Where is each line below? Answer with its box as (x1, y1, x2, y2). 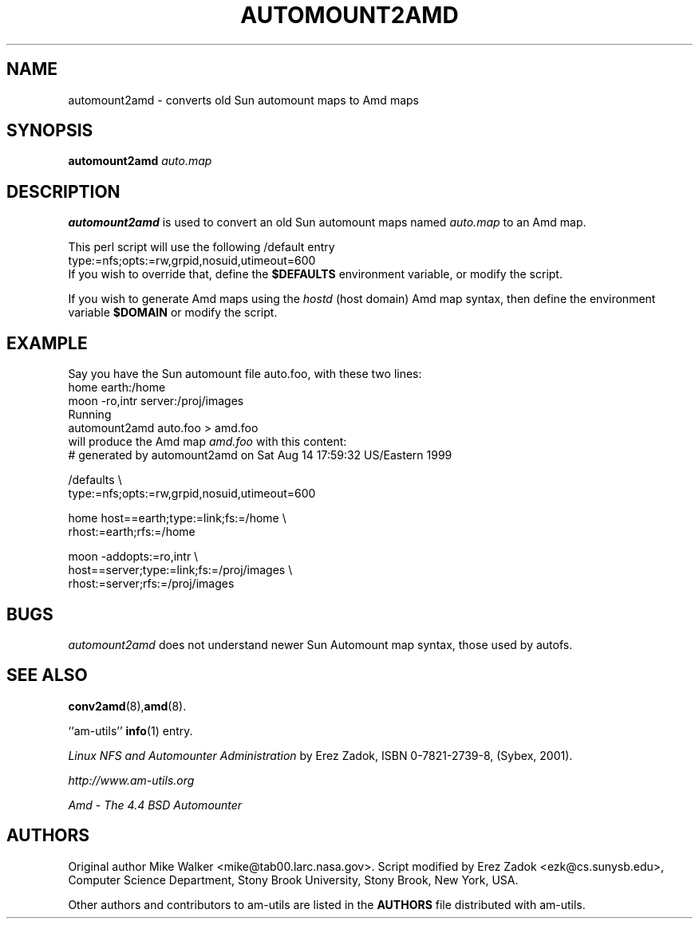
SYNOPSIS (6, 120, 93, 141)
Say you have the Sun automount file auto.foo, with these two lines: (68, 367, 422, 381)
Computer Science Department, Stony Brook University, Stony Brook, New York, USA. (68, 872, 519, 887)
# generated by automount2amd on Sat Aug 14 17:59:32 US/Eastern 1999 (68, 448, 452, 462)
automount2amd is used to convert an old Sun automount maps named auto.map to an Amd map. (68, 215, 586, 230)
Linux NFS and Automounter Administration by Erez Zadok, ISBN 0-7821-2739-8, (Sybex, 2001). (68, 748, 573, 762)
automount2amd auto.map (68, 154, 212, 168)
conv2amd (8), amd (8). (68, 699, 187, 713)
